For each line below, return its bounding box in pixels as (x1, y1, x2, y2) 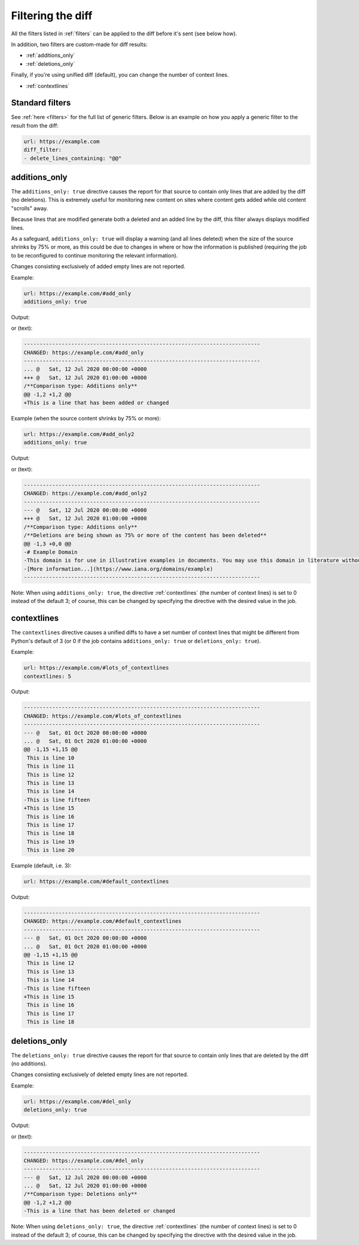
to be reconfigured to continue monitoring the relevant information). (11, 252, 178, 259)
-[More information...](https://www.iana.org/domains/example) (23, 565, 214, 572)
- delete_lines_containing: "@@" (23, 155, 122, 162)
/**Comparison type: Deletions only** (23, 1191, 138, 1198)
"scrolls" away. (11, 204, 48, 212)
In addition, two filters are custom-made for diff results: (11, 41, 148, 48)
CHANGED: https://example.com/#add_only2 (23, 490, 147, 497)
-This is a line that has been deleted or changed (23, 1207, 176, 1214)
